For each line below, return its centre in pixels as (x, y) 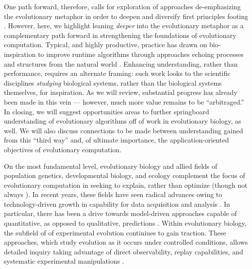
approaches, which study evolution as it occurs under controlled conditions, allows (126, 242)
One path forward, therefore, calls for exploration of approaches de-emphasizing (122, 6)
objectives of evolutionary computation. (63, 149)
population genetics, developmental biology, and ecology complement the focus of (125, 175)
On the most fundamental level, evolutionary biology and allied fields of (111, 166)
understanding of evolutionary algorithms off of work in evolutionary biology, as (123, 121)
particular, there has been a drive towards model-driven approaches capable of (120, 213)
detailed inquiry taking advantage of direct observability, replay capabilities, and (124, 251)
